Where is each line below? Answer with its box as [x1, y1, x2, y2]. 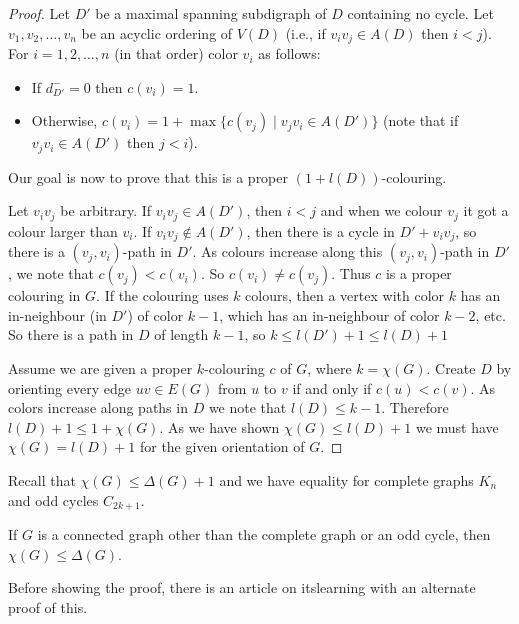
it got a [463, 200, 509, 221]
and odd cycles [8, 489, 99, 510]
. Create [426, 357, 476, 378]
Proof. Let [8, 3, 70, 23]
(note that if [383, 110, 459, 131]
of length [154, 324, 209, 345]
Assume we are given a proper [8, 357, 193, 378]
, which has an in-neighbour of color [219, 304, 440, 325]
